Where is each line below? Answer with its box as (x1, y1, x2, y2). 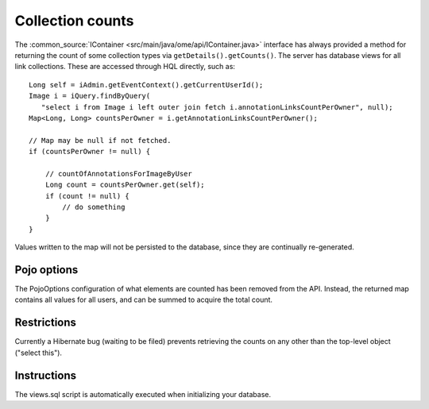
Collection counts (14, 12, 134, 29)
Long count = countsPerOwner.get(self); (44, 180, 206, 190)
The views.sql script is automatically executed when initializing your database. (14, 389, 272, 399)
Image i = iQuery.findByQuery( (29, 91, 151, 101)
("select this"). (14, 348, 63, 357)
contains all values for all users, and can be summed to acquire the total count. (14, 295, 273, 305)
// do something (62, 203, 126, 212)
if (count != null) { (44, 191, 130, 200)
